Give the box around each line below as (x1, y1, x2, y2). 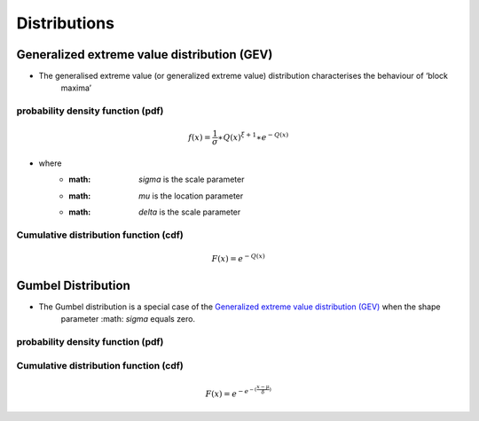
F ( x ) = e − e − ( (205, 386, 257, 399)
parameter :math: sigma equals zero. (60, 314, 195, 324)
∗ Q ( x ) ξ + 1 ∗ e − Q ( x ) (217, 131, 289, 142)
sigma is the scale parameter (138, 174, 245, 185)
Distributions (16, 13, 115, 33)
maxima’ (60, 82, 92, 93)
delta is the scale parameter (138, 207, 241, 217)
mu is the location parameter (138, 191, 244, 201)
